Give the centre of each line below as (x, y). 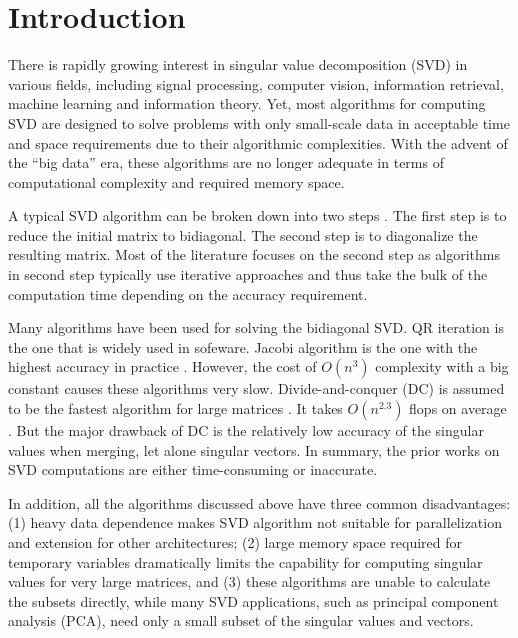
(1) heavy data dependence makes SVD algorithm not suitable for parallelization (255, 522)
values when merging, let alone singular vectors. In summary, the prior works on (254, 449)
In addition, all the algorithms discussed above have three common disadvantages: (259, 502)
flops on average (458, 408)
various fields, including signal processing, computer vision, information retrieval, (256, 83)
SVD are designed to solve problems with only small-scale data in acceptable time (259, 122)
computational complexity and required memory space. (176, 181)
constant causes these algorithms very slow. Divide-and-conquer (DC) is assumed (256, 388)
